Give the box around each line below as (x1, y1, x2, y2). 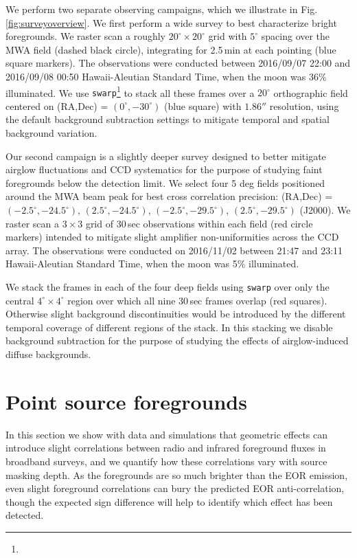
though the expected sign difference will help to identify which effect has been (5, 494, 333, 509)
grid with (208, 29, 247, 43)
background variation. (5, 126, 97, 140)
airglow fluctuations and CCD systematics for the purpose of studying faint (5, 162, 323, 177)
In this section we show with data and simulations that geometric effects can (5, 427, 328, 441)
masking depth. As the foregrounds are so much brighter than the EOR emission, (5, 467, 348, 482)
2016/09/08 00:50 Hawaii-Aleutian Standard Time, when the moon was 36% (5, 69, 327, 83)
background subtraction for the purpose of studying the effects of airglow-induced (5, 333, 349, 348)
